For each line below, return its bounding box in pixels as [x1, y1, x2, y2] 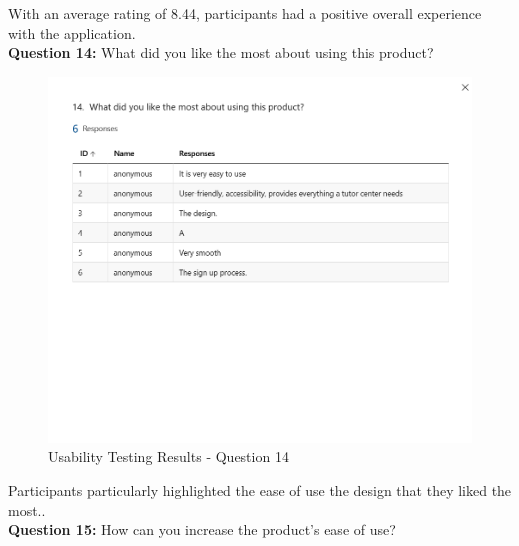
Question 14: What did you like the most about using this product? [8, 42, 434, 63]
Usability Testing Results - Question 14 [48, 446, 289, 467]
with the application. [8, 22, 136, 43]
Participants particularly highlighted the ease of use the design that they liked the [8, 479, 512, 500]
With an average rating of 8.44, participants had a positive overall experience [8, 3, 482, 23]
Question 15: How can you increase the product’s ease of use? [8, 519, 396, 540]
